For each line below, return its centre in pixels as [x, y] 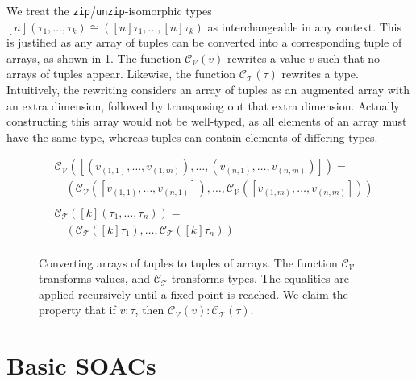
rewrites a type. [320, 74]
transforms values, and [94, 278]
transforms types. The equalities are [260, 278]
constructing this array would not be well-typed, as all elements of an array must [207, 121]
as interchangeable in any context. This [304, 26]
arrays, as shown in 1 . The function [94, 58]
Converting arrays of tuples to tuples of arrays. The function [188, 262]
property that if [77, 310]
